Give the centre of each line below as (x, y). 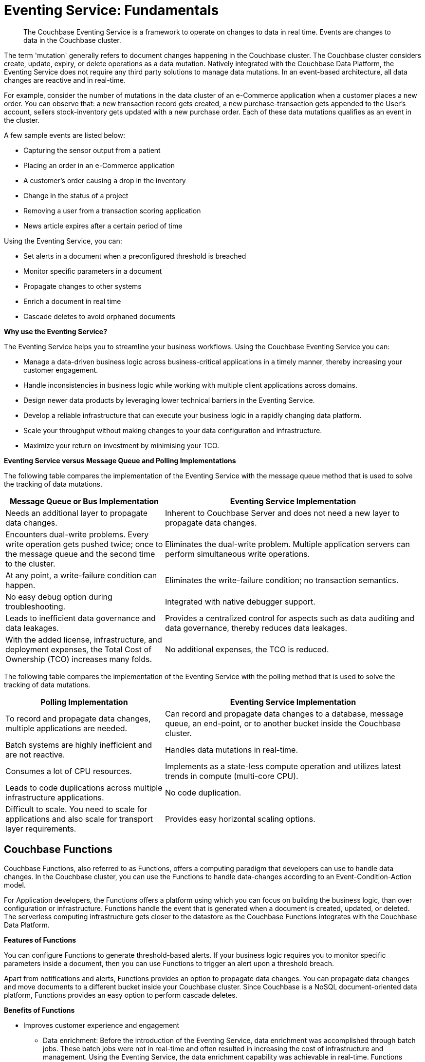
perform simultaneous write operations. (237, 554)
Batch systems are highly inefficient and (79, 745)
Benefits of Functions (39, 1010)
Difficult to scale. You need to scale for (76, 809)
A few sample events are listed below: (65, 135)
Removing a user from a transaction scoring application (112, 210)
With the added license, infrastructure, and (84, 639)
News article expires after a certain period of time (103, 226)
